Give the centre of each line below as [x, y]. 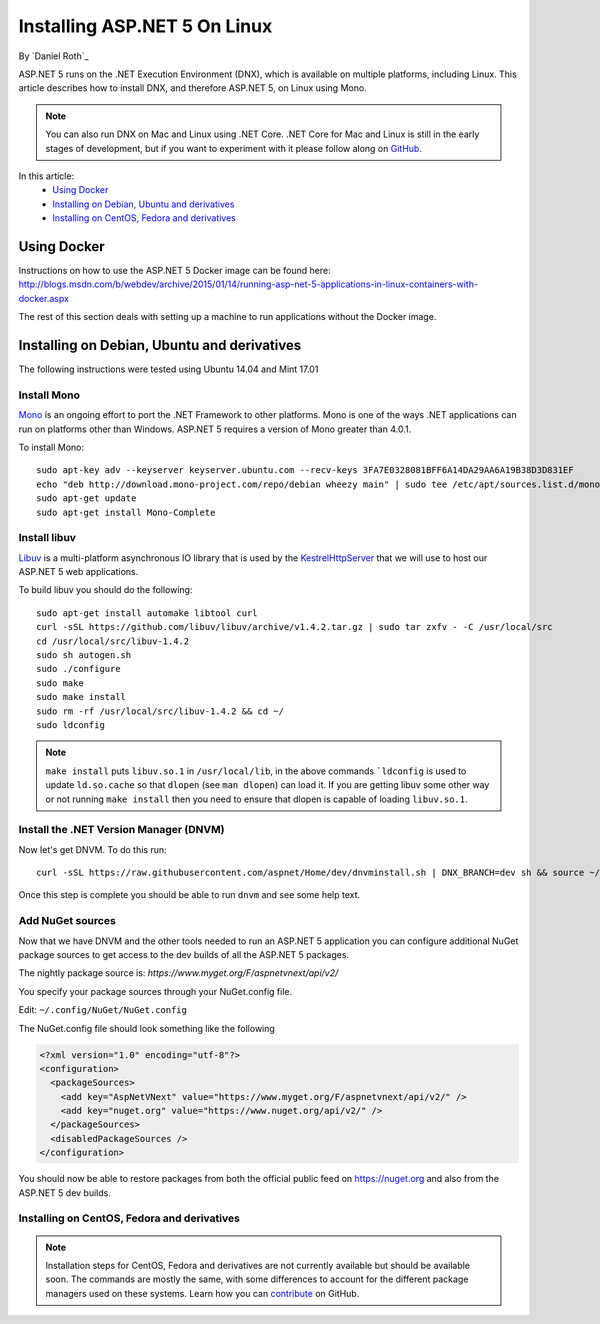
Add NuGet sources [67, 921]
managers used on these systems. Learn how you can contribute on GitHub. [202, 1293]
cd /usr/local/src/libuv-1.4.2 [113, 641]
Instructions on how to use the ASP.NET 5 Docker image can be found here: [174, 270]
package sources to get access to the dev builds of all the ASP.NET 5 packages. [184, 954]
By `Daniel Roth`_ [53, 56]
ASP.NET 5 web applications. [78, 572]
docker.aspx [44, 298]
